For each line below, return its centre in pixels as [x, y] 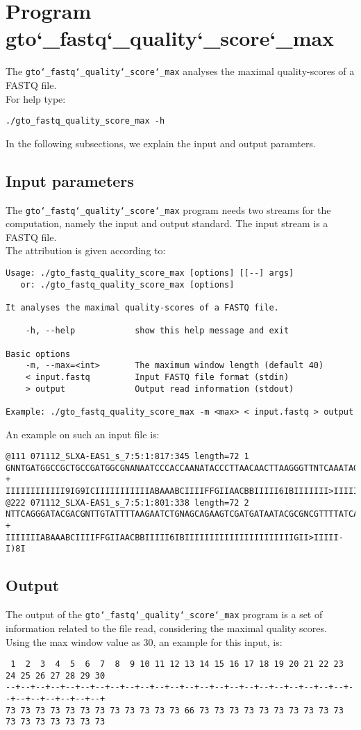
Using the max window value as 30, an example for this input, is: [144, 641]
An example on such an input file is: [83, 434]
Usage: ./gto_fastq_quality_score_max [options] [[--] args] [150, 273]
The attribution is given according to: [86, 250]
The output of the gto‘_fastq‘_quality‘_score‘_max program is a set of [164, 614]
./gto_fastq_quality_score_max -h [85, 121]
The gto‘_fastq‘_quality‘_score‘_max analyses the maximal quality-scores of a [180, 71]
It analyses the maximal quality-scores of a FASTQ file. [142, 308]
